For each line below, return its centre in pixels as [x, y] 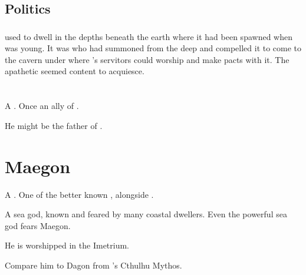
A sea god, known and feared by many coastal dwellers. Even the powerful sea [146, 214]
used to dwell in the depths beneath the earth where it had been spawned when [149, 36]
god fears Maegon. [38, 225]
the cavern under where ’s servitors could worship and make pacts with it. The [147, 59]
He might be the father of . [54, 125]
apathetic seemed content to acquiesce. [75, 71]
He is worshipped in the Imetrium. [67, 245]
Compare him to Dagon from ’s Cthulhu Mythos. [93, 265]
